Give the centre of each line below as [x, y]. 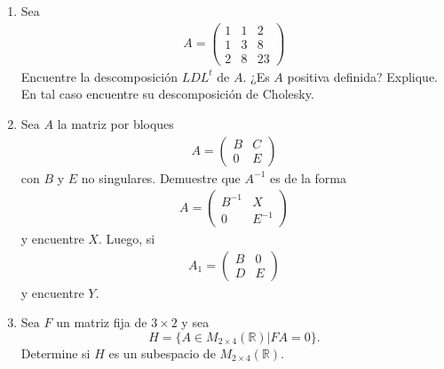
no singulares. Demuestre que [161, 177]
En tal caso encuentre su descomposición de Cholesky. [167, 94]
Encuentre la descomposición [99, 76]
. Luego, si [127, 239]
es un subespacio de [162, 353]
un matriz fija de [102, 322]
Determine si [55, 353]
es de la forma [308, 177]
